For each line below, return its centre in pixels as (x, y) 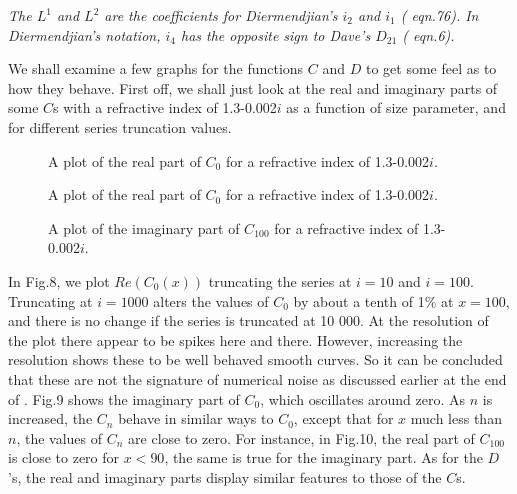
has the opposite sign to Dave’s (276, 34)
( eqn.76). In (439, 15)
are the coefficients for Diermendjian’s (221, 15)
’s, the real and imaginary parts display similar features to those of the (225, 476)
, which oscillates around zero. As (363, 398)
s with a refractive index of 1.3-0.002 (165, 107)
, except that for (343, 418)
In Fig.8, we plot (59, 280)
